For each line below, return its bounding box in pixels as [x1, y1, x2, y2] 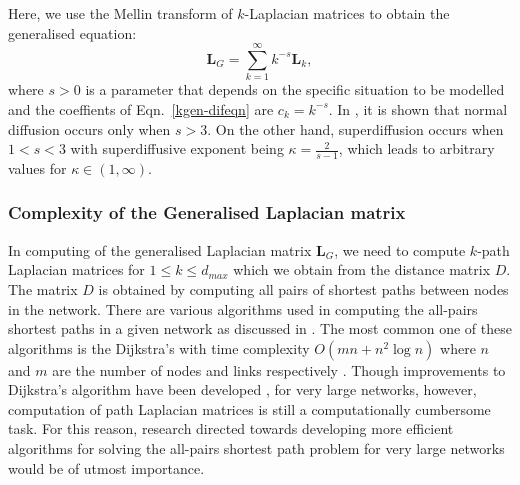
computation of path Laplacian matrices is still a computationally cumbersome [8, 398, 491, 419]
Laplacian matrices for [8, 259, 145, 280]
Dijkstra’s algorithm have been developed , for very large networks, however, [8, 379, 477, 400]
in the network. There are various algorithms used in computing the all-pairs [8, 298, 478, 319]
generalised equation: [8, 22, 137, 43]
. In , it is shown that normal [328, 98, 508, 119]
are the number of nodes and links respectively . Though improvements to [52, 359, 506, 380]
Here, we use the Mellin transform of [8, 3, 233, 23]
